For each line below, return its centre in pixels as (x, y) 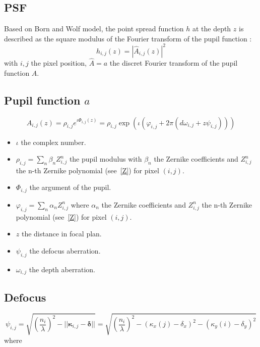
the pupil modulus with (106, 159)
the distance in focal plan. (61, 234)
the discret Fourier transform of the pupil (174, 63)
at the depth (212, 29)
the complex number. (53, 142)
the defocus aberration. (65, 250)
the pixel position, (59, 63)
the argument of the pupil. (70, 187)
